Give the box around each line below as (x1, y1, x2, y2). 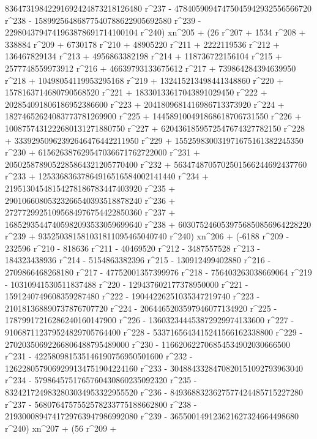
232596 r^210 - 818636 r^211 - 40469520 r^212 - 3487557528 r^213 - (5, 241, 261, 254)
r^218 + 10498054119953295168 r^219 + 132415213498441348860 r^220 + (5, 73, 284, 86)
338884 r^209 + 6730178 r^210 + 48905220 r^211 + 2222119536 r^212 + (5, 37, 280, 50)
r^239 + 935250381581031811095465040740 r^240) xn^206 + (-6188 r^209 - (5, 230, 289, 242)
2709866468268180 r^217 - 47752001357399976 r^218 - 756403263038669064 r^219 (5, 266, 312, 279)
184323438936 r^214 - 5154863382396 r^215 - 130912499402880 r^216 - (5, 253, 271, 266)
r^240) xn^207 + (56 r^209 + (5, 421, 117, 434)
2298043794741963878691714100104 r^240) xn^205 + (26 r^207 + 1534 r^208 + (5, 26, 306, 39)
